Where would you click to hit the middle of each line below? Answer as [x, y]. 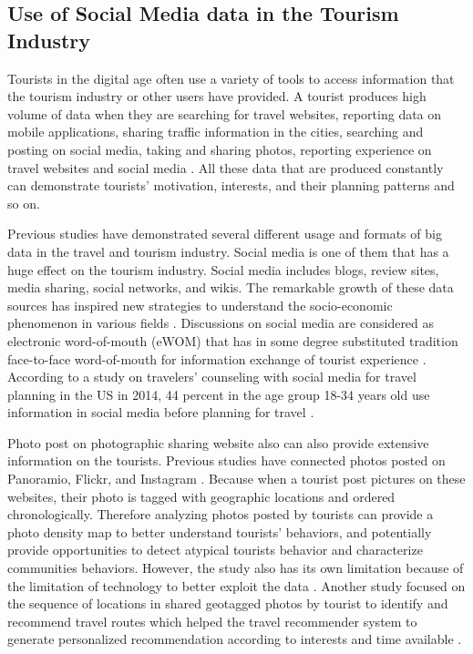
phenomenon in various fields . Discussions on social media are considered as [221, 323]
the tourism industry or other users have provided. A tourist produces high [217, 96]
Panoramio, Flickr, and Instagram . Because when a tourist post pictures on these [236, 479]
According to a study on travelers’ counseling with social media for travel [212, 377]
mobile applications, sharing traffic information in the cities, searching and [216, 132]
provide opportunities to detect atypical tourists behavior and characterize [215, 550]
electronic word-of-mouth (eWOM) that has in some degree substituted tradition [233, 340]
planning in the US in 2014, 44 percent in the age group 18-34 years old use [219, 394]
